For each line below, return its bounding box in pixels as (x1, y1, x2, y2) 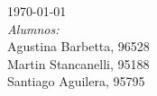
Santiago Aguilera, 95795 (7, 72, 145, 91)
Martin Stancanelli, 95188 (7, 54, 150, 73)
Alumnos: (7, 19, 60, 38)
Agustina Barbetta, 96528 (7, 37, 150, 56)
